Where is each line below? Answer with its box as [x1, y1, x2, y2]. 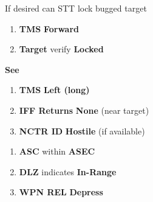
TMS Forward [19, 22, 79, 35]
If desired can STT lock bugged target [5, 2, 147, 14]
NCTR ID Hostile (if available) [19, 124, 145, 137]
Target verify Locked [19, 43, 104, 55]
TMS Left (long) [19, 83, 90, 96]
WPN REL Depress [19, 186, 103, 198]
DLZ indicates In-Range [19, 165, 117, 178]
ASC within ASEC [19, 145, 95, 158]
